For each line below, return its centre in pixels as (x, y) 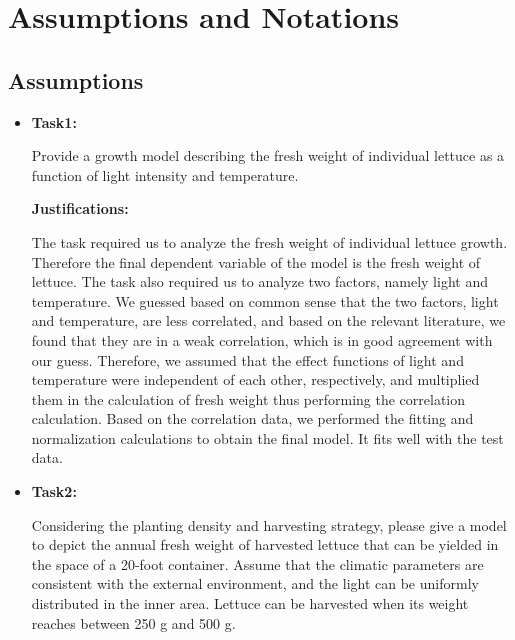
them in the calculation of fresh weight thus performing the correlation (248, 398)
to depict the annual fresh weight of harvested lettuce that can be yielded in (265, 544)
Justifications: (80, 208)
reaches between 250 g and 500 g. (133, 622)
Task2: (54, 491)
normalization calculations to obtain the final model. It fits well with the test (267, 437)
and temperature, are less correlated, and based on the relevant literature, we (268, 320)
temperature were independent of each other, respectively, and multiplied (255, 379)
